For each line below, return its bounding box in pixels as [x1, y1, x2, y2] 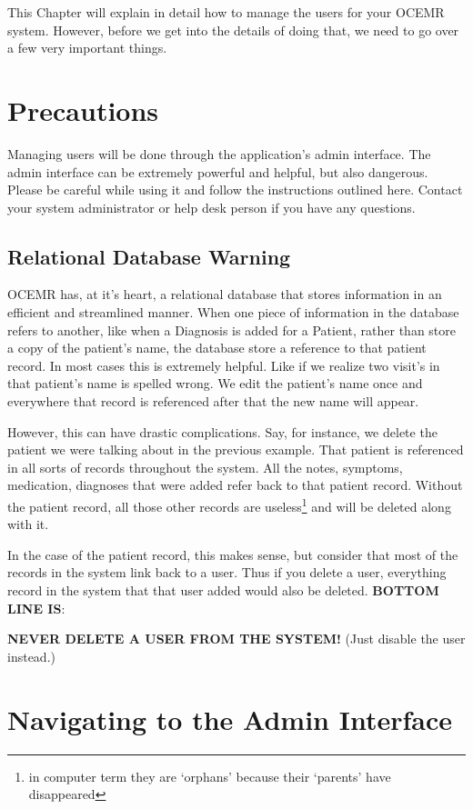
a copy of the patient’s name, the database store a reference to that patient [7, 338, 427, 357]
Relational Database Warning [7, 242, 291, 270]
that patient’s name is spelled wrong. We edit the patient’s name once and [7, 374, 423, 393]
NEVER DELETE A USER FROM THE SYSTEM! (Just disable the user [7, 629, 466, 648]
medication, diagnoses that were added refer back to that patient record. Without [7, 475, 463, 494]
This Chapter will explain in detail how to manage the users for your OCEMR [7, 3, 445, 21]
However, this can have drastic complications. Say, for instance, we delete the [7, 422, 438, 441]
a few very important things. [7, 38, 167, 57]
